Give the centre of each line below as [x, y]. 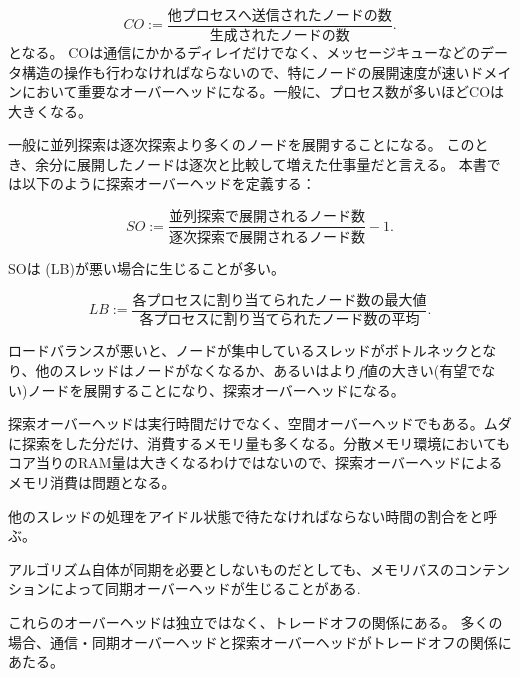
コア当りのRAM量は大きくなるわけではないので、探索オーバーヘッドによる [255, 462]
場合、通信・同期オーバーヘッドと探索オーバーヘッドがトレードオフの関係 [253, 641]
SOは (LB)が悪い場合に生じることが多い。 [146, 267]
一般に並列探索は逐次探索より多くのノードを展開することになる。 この [241, 144]
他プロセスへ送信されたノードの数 [279, 16]
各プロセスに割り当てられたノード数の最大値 [279, 300]
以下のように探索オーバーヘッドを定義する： [168, 183]
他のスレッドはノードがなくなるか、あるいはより [196, 370]
